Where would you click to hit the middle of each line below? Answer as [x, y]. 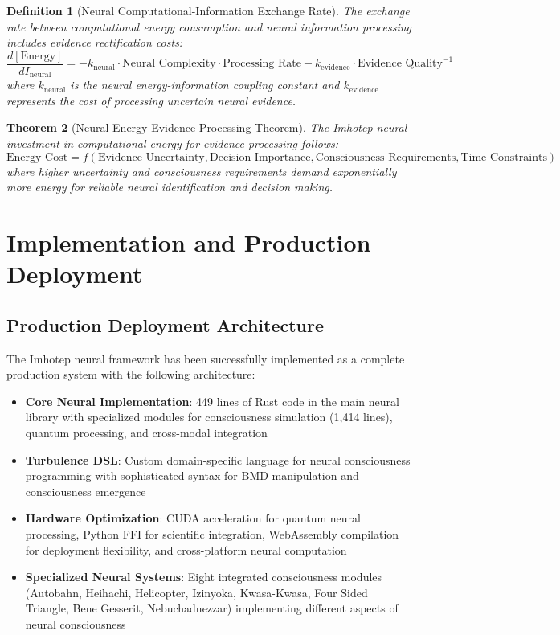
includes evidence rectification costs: [95, 42]
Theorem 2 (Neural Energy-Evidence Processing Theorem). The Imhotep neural [207, 127]
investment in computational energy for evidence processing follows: [173, 143]
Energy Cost [37, 157]
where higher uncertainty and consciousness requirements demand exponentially [202, 171]
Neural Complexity [169, 64]
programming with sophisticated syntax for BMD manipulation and [192, 475]
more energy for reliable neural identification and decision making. [170, 187]
